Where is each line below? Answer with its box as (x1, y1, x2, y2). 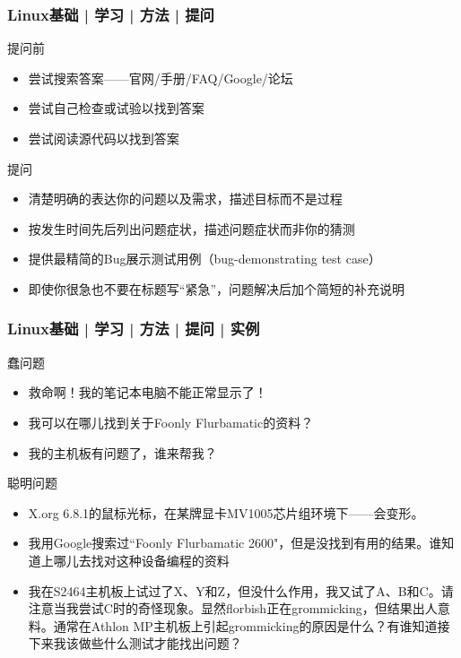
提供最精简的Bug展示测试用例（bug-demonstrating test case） (28, 249, 381, 268)
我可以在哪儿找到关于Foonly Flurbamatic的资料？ (28, 412, 314, 431)
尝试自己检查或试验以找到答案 (28, 99, 204, 117)
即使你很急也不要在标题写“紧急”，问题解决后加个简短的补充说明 (28, 279, 405, 298)
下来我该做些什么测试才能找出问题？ (28, 634, 242, 653)
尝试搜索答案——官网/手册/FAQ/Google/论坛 (28, 68, 293, 87)
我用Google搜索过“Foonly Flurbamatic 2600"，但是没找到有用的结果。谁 (28, 533, 442, 552)
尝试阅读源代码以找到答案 (28, 129, 179, 147)
